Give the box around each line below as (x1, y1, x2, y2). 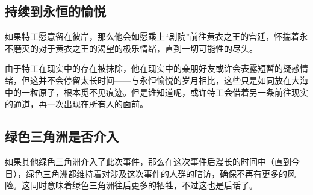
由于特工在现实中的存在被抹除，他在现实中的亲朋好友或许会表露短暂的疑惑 (5, 62, 300, 75)
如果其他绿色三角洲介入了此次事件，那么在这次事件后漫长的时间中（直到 (5, 155, 291, 167)
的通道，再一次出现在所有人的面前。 (5, 97, 148, 110)
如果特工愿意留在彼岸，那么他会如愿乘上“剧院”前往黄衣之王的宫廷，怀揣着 (5, 30, 300, 43)
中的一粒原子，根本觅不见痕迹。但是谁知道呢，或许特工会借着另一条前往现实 (5, 85, 308, 98)
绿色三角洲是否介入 (5, 127, 119, 146)
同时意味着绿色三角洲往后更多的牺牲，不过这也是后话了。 (29, 179, 258, 191)
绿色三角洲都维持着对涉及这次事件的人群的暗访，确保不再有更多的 (25, 167, 287, 179)
